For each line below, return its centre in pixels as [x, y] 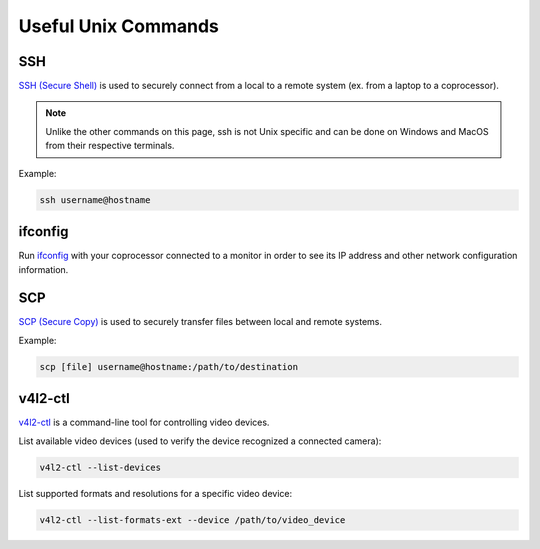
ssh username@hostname [95, 199]
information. [43, 269]
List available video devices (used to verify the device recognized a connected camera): [200, 441]
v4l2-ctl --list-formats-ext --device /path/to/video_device [192, 519]
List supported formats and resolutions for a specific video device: [155, 493]
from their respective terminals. [110, 146]
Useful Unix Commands [119, 26]
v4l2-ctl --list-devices [100, 467]
